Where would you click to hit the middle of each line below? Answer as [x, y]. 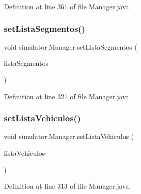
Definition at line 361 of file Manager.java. [68, 6]
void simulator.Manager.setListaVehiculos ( [69, 136]
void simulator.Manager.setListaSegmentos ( [70, 46]
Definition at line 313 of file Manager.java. [68, 186]
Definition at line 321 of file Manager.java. [68, 96]
